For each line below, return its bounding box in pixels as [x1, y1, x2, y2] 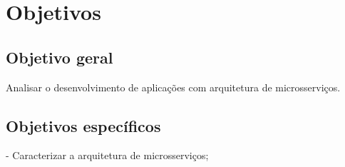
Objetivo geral [6, 46, 113, 68]
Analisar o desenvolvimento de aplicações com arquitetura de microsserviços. [6, 79, 341, 94]
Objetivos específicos [6, 114, 161, 136]
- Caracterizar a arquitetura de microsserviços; [6, 148, 209, 163]
